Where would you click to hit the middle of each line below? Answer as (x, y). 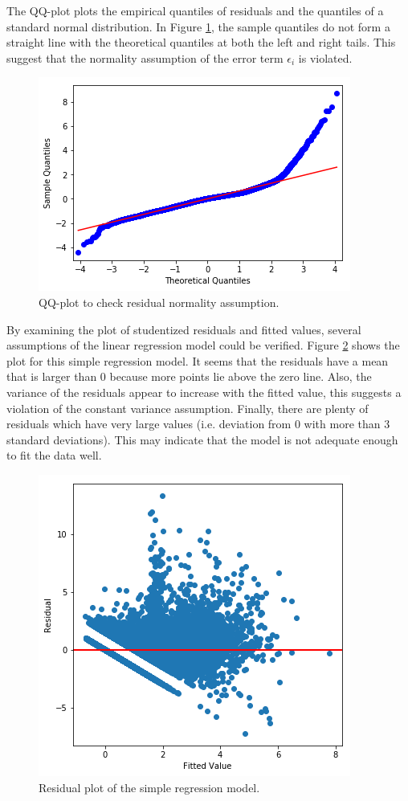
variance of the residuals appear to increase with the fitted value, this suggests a (204, 392)
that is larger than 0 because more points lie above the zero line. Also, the (189, 376)
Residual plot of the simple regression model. (149, 787)
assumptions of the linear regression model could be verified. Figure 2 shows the (203, 345)
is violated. (325, 57)
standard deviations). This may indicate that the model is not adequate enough (202, 439)
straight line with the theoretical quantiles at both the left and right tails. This (201, 42)
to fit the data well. (54, 455)
